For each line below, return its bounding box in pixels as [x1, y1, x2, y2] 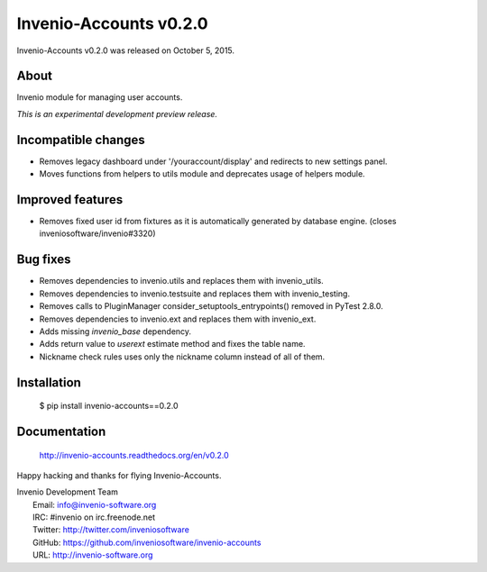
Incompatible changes [16, 132, 146, 148]
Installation [16, 375, 81, 390]
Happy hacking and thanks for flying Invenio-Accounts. [16, 469, 222, 481]
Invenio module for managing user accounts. [16, 92, 183, 103]
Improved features [16, 192, 124, 207]
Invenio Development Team [16, 486, 119, 497]
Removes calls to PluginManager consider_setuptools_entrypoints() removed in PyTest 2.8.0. [39, 301, 383, 312]
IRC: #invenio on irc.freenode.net [32, 512, 156, 522]
